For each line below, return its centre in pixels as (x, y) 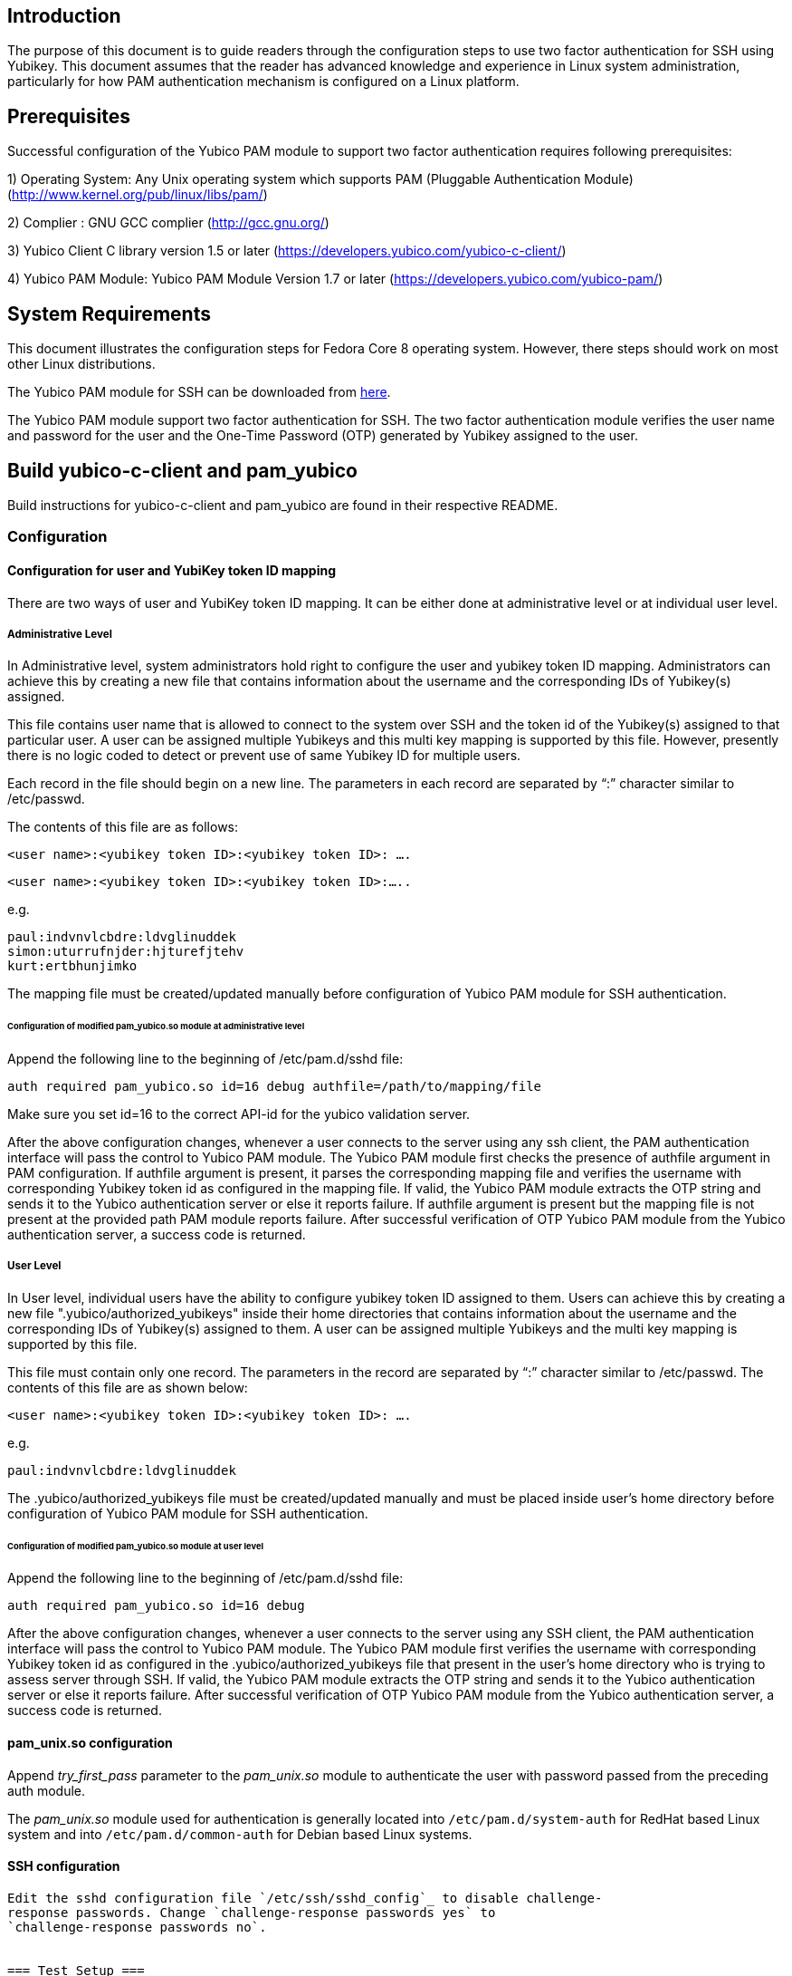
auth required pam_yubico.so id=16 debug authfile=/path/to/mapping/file (275, 1087)
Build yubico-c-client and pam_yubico (182, 470)
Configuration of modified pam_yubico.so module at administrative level (156, 1027)
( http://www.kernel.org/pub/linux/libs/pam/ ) (138, 195)
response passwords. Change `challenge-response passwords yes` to (252, 1912)
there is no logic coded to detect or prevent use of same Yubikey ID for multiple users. (264, 756)
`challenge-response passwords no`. (137, 1927)
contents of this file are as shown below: (128, 1387)
